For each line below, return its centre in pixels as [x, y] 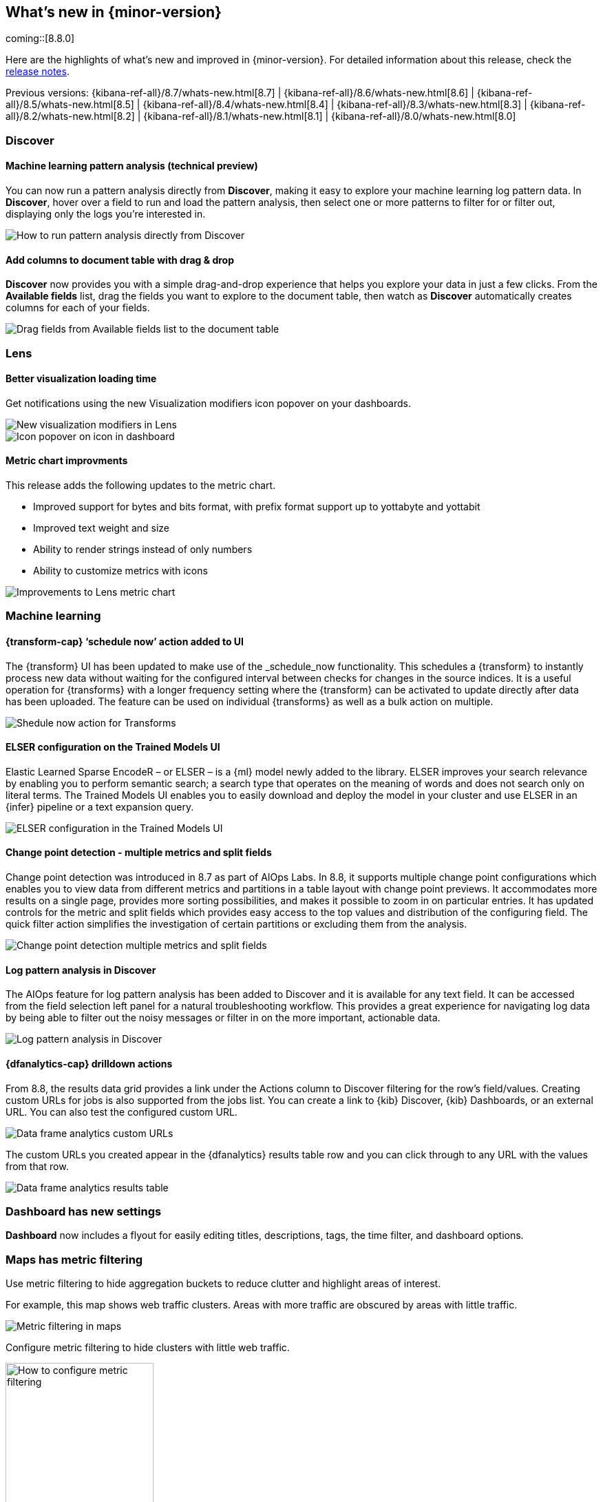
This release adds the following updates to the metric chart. [141, 486]
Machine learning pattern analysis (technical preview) [132, 166]
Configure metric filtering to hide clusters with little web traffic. [148, 1348]
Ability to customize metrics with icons [120, 571]
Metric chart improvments [67, 461]
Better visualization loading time [81, 379]
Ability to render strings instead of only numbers [143, 550]
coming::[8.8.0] [40, 39]
